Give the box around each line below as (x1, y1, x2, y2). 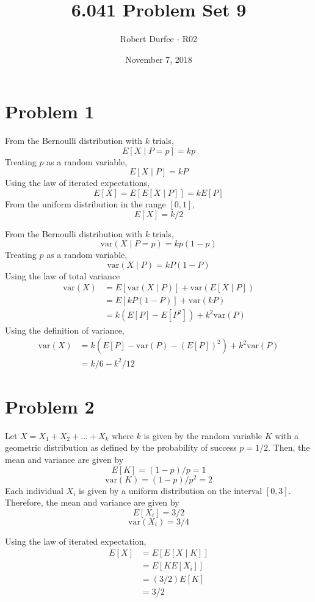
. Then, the (268, 441, 310, 454)
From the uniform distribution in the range (5, 198, 166, 210)
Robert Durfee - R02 (120, 32, 198, 45)
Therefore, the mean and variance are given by (5, 496, 179, 509)
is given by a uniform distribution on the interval (78, 484, 262, 496)
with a (275, 429, 299, 442)
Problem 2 (5, 393, 95, 418)
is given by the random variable (143, 429, 262, 442)
